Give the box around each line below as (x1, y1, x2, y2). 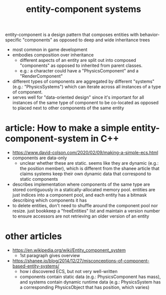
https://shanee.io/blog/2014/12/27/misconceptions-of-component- (12, 258, 150, 264)
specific (5, 37, 22, 43)
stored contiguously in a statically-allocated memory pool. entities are (12, 187, 156, 193)
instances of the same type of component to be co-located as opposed (12, 100, 159, 106)
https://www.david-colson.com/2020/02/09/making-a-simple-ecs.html (12, 150, 159, 156)
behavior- (140, 31, 160, 38)
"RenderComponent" (19, 73, 63, 79)
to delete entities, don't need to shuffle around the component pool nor (12, 203, 158, 209)
